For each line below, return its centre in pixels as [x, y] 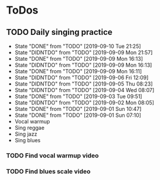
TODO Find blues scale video [48, 171]
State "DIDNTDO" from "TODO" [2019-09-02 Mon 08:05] [84, 103]
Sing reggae [30, 128]
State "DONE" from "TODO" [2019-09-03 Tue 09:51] [79, 96]
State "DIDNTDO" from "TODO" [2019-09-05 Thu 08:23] [84, 84]
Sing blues [27, 140]
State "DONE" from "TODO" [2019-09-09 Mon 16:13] [79, 59]
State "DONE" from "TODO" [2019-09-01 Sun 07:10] [78, 115]
